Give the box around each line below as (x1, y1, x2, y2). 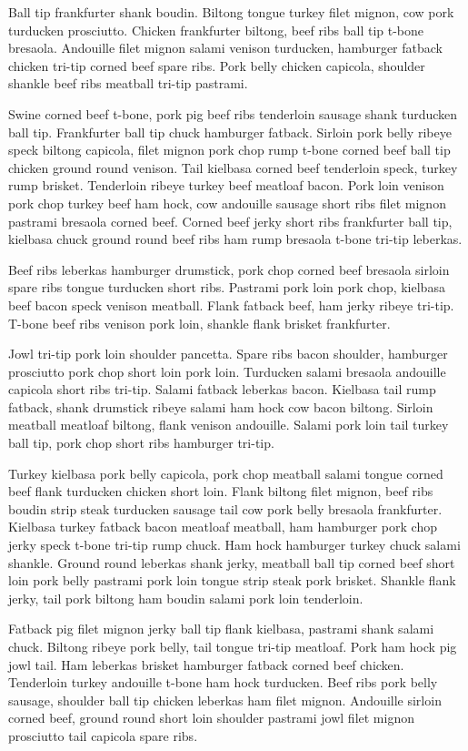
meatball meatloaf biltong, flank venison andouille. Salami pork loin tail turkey (8, 415, 449, 434)
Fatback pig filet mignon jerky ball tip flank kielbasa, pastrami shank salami (8, 619, 434, 638)
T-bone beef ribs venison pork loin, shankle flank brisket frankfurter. (8, 313, 391, 332)
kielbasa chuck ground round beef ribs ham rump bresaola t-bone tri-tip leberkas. (8, 229, 463, 249)
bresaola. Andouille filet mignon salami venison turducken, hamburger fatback (8, 38, 443, 57)
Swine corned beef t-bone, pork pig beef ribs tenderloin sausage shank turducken (8, 104, 458, 123)
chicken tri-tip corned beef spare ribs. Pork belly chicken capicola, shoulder (8, 56, 425, 75)
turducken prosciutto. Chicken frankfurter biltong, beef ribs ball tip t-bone (8, 20, 424, 39)
